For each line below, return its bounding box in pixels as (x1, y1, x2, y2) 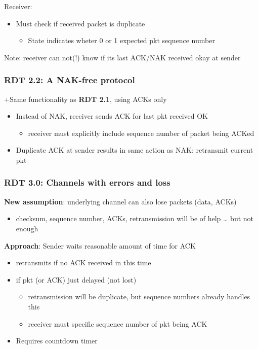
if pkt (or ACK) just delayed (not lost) (16, 274, 137, 285)
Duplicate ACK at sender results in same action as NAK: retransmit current (16, 145, 253, 155)
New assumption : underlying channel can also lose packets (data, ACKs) (4, 196, 237, 206)
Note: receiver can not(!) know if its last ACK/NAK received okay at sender (4, 52, 241, 62)
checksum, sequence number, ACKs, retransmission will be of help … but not (16, 213, 254, 224)
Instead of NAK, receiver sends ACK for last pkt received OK (16, 111, 208, 121)
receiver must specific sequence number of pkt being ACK (28, 318, 207, 329)
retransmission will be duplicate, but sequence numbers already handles (28, 291, 250, 302)
